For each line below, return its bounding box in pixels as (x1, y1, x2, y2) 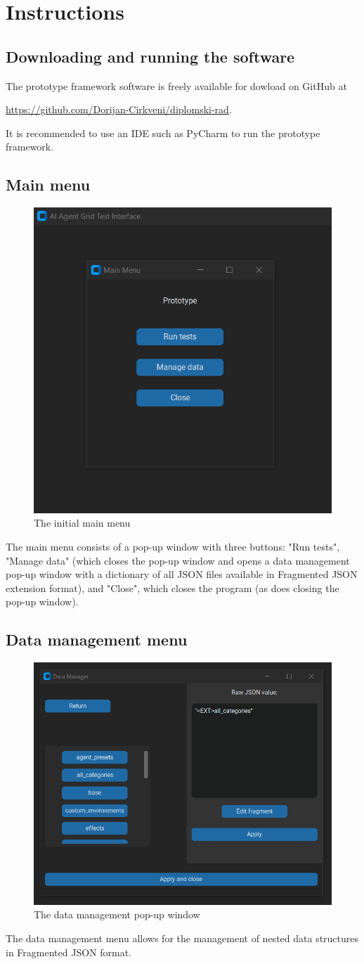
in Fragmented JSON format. (6, 944, 131, 959)
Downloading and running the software (6, 45, 295, 67)
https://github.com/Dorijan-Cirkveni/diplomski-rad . (6, 102, 232, 117)
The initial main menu (34, 515, 131, 530)
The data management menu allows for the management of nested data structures (6, 931, 359, 945)
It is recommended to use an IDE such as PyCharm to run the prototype (6, 125, 320, 140)
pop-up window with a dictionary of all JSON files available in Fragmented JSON (6, 567, 358, 581)
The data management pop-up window (34, 907, 200, 922)
